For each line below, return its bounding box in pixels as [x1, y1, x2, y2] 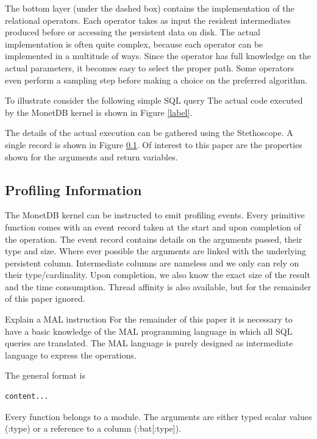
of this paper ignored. [5, 292, 85, 305]
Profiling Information [5, 180, 142, 199]
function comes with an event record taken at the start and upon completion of [5, 220, 301, 233]
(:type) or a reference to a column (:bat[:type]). [5, 422, 182, 435]
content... [5, 392, 49, 401]
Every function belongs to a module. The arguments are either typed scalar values [5, 410, 312, 423]
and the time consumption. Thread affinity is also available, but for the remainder [5, 280, 312, 293]
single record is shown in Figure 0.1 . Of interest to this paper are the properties [5, 138, 302, 151]
